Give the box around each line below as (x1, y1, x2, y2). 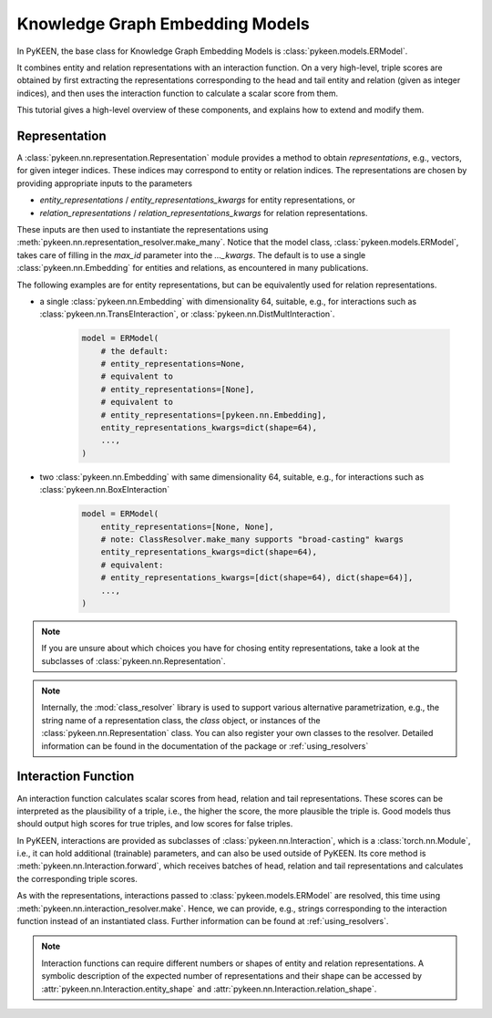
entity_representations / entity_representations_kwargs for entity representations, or (39, 194, 355, 205)
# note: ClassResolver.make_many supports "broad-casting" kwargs (100, 534, 405, 545)
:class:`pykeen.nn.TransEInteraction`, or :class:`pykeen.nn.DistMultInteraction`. (39, 308, 335, 319)
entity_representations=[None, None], (100, 521, 274, 532)
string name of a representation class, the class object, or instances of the (41, 714, 321, 725)
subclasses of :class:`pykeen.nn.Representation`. (41, 655, 226, 666)
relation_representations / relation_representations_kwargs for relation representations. (39, 207, 368, 218)
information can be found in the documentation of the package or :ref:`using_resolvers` (41, 740, 369, 752)
